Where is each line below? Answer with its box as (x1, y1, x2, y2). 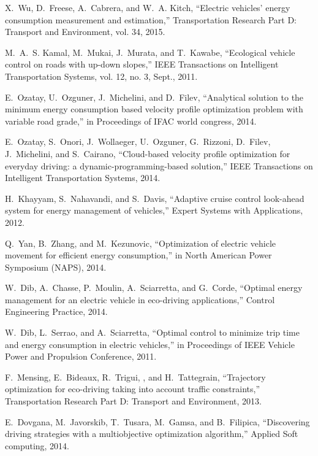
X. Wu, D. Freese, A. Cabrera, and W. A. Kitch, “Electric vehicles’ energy (5, 1, 290, 14)
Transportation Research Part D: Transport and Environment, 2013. (5, 395, 262, 408)
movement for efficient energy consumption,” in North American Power (5, 249, 272, 261)
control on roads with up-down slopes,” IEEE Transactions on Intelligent (5, 58, 279, 71)
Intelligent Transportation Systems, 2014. (5, 171, 161, 184)
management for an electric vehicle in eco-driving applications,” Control (5, 293, 275, 306)
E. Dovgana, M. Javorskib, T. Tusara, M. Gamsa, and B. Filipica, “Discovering (5, 415, 310, 428)
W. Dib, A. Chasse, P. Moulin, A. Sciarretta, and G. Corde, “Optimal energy (5, 281, 303, 294)
